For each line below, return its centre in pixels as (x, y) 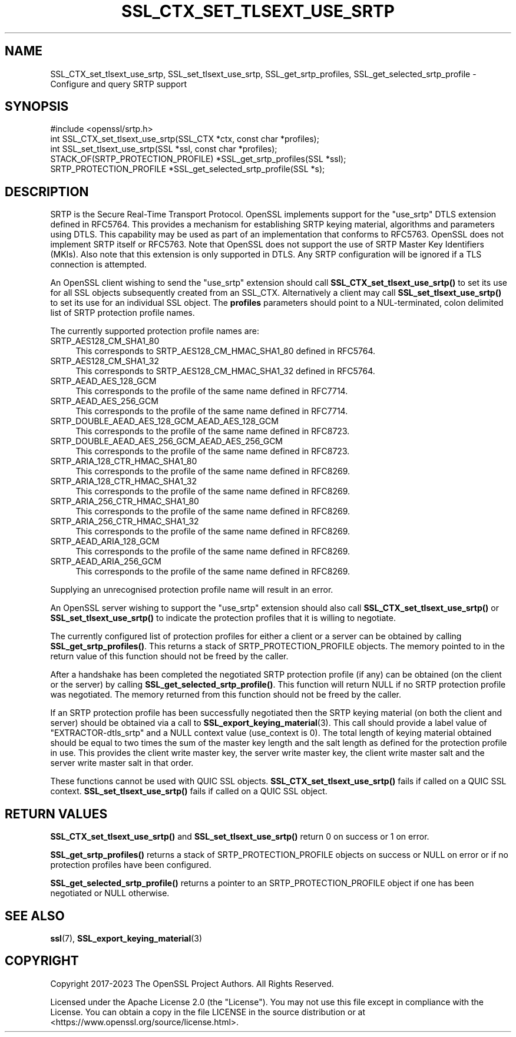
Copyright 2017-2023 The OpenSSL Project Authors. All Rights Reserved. (192, 983)
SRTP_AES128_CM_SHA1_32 (105, 361)
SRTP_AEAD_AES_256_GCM (104, 401)
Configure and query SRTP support (118, 84)
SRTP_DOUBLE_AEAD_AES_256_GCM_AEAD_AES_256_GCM (167, 441)
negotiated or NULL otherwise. (110, 893)
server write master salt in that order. (122, 763)
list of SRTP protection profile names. (123, 313)
